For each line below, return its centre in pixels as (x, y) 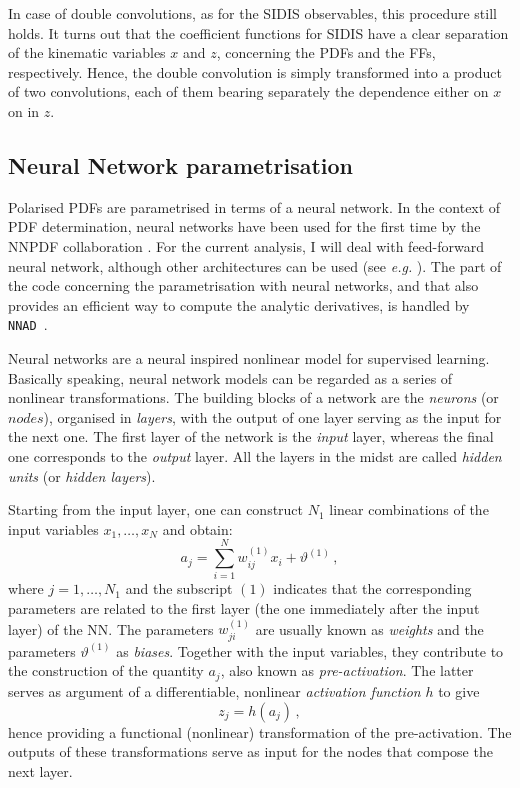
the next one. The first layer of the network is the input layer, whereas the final (251, 436)
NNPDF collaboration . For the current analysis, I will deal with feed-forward (246, 245)
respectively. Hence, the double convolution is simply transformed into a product (255, 71)
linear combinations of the (409, 509)
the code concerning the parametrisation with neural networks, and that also (243, 285)
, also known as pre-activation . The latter (347, 670)
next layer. (40, 770)
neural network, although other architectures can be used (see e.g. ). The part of (255, 265)
